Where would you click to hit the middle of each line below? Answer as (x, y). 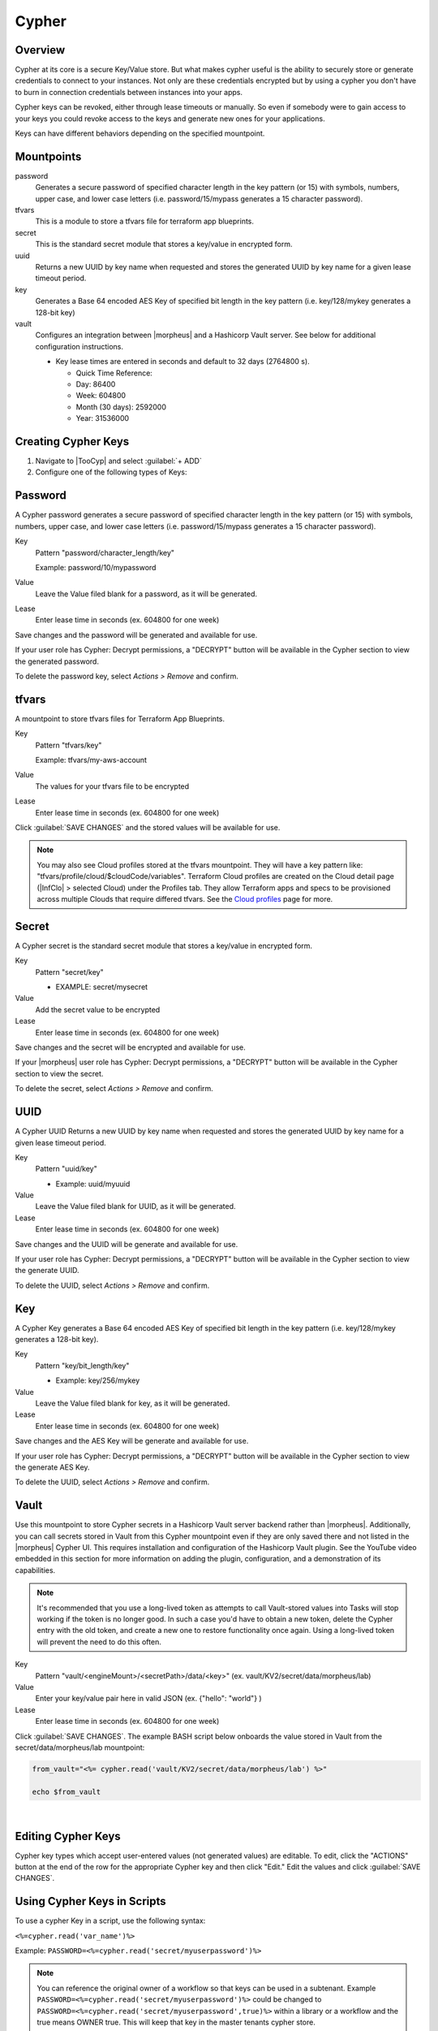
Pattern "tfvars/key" (69, 745)
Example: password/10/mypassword (96, 567)
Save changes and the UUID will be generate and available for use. (127, 1244)
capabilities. (35, 1570)
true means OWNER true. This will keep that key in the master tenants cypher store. (176, 2022)
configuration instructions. (79, 346)
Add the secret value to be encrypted (98, 1009)
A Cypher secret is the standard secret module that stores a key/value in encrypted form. (163, 946)
